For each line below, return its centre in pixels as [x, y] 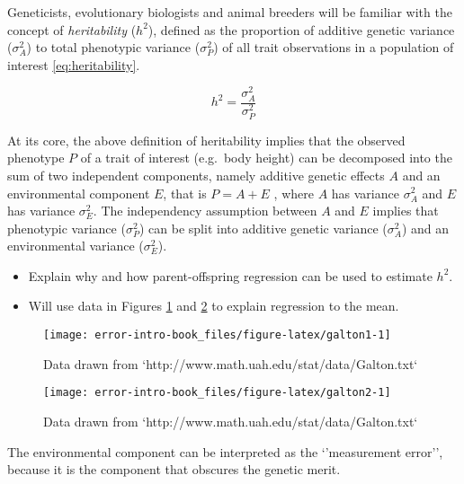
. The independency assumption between [205, 211]
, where [294, 193]
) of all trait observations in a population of [334, 47]
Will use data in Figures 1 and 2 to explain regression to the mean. [214, 306]
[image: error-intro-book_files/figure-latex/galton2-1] [217, 393]
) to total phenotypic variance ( [113, 47]
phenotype [36, 158]
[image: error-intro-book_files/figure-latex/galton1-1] [217, 335]
